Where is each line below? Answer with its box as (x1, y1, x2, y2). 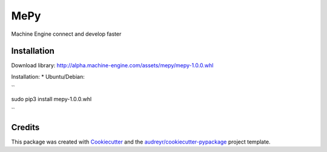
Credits (11, 122, 40, 133)
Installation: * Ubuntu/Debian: (11, 73, 85, 80)
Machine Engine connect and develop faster (11, 30, 122, 38)
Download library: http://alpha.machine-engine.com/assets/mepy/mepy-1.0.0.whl (11, 62, 214, 69)
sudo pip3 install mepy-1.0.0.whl (11, 95, 92, 102)
